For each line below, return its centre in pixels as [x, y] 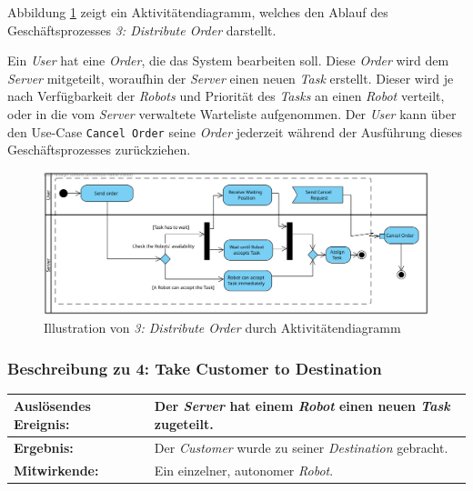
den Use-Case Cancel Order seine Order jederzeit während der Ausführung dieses [235, 131]
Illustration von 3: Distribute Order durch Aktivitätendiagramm [222, 328]
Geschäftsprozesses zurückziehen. [99, 150]
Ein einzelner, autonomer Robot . [244, 470]
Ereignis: [42, 424]
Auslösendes [52, 406]
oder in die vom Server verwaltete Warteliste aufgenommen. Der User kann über [232, 113]
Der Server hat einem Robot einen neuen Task [302, 406]
